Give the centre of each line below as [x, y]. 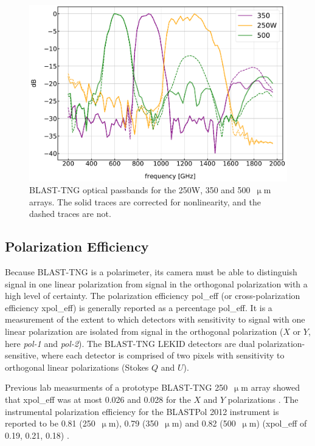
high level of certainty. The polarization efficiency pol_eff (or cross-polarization [153, 296]
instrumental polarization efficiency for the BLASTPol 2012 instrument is [142, 411]
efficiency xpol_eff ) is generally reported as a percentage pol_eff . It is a [139, 307]
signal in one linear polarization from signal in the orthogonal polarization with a [156, 283]
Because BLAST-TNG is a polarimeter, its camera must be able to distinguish [151, 272]
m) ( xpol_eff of [278, 423]
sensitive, [22, 355]
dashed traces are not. [70, 214]
